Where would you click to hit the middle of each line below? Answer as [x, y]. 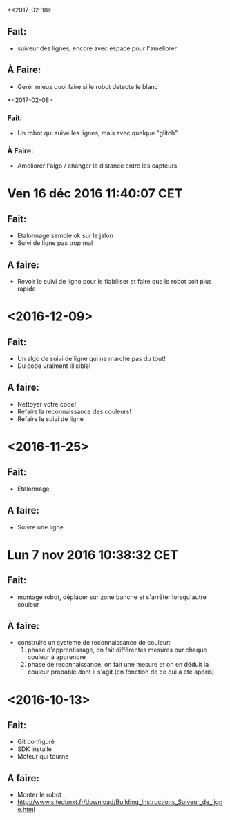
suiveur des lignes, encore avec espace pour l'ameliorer [97, 48]
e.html [26, 810]
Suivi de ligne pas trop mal [55, 243]
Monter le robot [39, 795]
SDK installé [34, 749]
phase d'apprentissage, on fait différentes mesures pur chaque [117, 650]
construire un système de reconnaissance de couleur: [94, 643]
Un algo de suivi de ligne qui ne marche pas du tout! [91, 359]
